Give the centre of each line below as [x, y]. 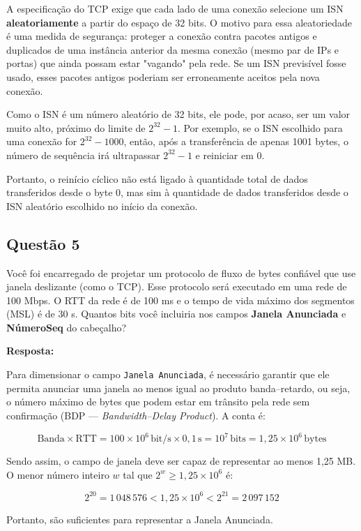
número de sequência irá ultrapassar [83, 155]
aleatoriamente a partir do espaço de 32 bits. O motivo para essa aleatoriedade [179, 22]
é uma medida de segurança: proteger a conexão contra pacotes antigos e [162, 36]
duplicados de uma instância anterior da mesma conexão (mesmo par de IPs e [173, 49]
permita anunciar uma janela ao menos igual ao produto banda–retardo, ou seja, [178, 388]
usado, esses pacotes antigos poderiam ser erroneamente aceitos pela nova [163, 76]
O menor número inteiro [58, 474]
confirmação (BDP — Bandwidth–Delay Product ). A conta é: [136, 415]
